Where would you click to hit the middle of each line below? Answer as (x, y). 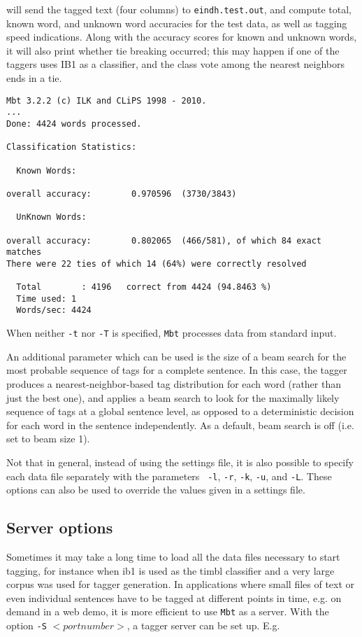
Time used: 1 (46, 299)
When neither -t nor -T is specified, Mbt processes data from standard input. (172, 333)
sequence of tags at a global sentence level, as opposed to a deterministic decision (180, 411)
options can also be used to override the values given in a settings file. (156, 490)
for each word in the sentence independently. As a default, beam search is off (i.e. (180, 425)
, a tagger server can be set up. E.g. (203, 625)
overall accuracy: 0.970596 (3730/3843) (122, 194)
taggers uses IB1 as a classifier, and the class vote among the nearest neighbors (176, 64)
